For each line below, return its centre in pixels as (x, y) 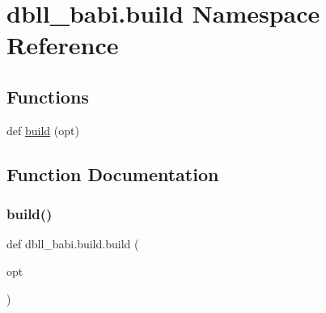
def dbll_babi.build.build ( (73, 244)
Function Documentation (113, 173)
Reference (63, 45)
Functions (48, 96)
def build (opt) (43, 130)
